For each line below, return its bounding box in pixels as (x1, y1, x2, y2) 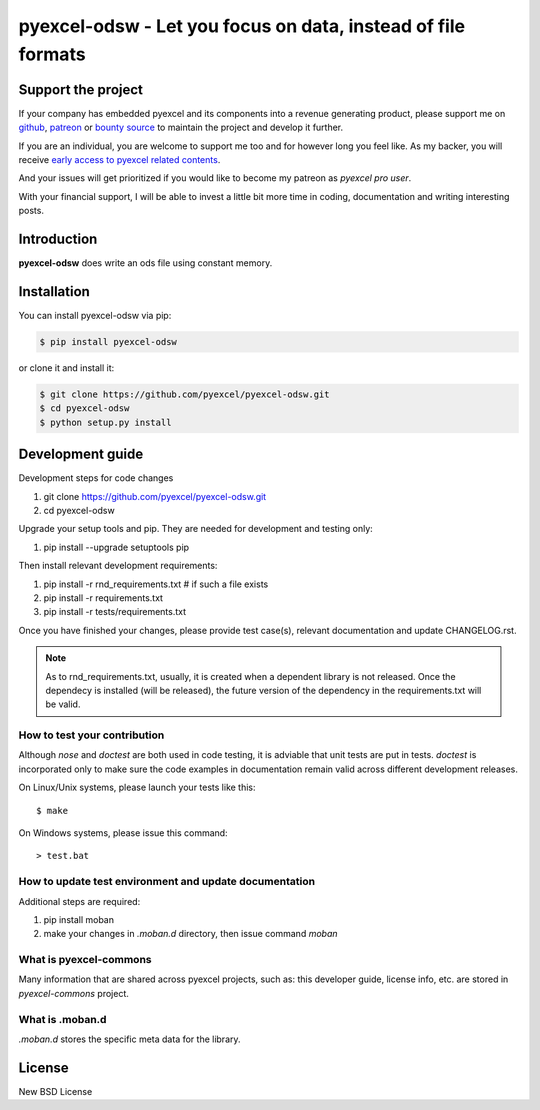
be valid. (45, 698, 81, 710)
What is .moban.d (18, 1012, 107, 1026)
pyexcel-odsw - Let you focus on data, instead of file (18, 15, 465, 37)
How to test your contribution (18, 728, 165, 742)
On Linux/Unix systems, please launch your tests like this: (18, 781, 256, 794)
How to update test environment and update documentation (18, 875, 315, 889)
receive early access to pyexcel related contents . (18, 154, 221, 166)
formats (18, 43, 86, 65)
